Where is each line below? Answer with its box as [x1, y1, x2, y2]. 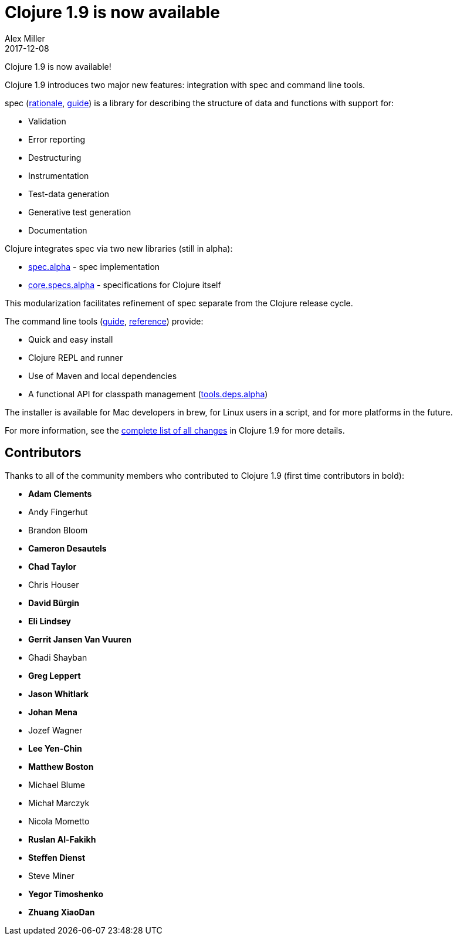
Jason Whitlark [28, 688, 89, 699]
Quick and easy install [28, 334, 113, 344]
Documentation [28, 225, 87, 235]
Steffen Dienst [28, 852, 86, 863]
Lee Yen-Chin [28, 743, 82, 753]
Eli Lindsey [28, 616, 72, 626]
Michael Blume [28, 779, 85, 790]
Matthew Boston [28, 761, 94, 772]
